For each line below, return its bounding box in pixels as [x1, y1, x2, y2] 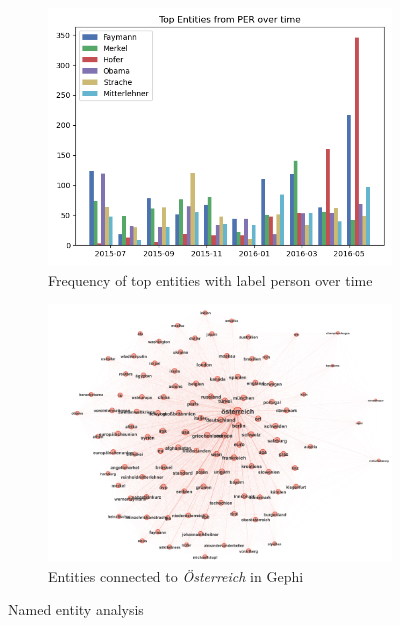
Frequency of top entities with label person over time [48, 269, 373, 290]
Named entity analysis [8, 599, 144, 620]
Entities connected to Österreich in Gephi [48, 565, 304, 586]
